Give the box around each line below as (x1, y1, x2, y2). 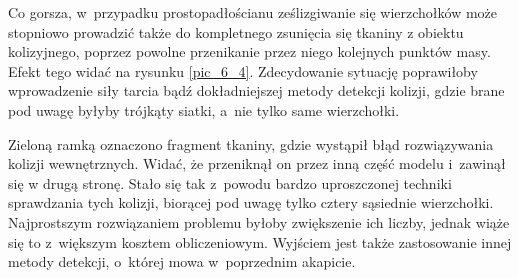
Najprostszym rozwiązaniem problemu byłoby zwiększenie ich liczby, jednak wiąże (8, 211, 510, 232)
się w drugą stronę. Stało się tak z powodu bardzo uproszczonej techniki (8, 172, 452, 193)
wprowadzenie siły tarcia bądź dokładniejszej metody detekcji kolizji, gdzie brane (8, 80, 505, 101)
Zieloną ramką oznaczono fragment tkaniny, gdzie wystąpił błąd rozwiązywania (8, 133, 494, 154)
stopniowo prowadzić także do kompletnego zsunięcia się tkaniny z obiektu (8, 21, 464, 42)
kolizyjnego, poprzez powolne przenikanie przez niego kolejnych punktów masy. (8, 41, 491, 62)
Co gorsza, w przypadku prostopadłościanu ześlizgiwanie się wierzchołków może (8, 2, 498, 22)
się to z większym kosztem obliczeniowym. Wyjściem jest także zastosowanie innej (8, 231, 512, 252)
